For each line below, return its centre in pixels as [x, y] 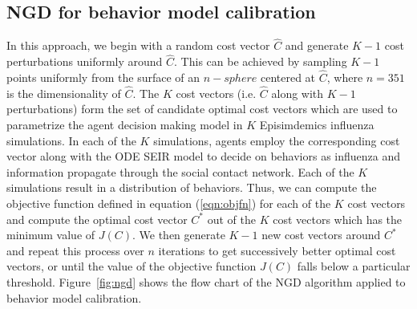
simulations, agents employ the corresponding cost [277, 140]
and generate [317, 45]
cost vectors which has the [338, 219]
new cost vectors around [321, 235]
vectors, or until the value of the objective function [132, 266]
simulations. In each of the [71, 140]
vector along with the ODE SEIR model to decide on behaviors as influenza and [204, 156]
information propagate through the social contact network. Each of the [180, 171]
